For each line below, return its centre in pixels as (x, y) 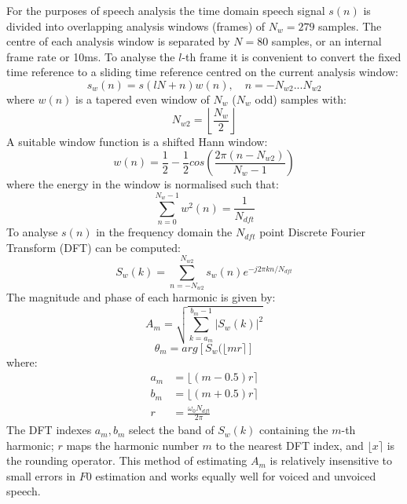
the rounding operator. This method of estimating (127, 460)
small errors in (41, 475)
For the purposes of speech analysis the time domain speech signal (166, 10)
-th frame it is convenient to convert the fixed (291, 56)
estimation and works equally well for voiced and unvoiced (236, 475)
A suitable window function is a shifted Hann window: (137, 141)
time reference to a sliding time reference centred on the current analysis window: (203, 72)
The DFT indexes (49, 430)
